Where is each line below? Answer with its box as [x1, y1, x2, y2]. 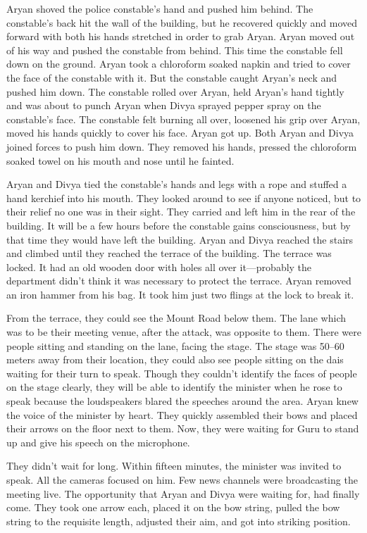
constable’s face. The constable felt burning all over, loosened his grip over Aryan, [6, 111, 361, 126]
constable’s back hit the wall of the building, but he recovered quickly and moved [6, 15, 358, 30]
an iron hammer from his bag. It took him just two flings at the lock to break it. [6, 287, 354, 301]
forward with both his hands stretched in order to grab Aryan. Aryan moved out [6, 29, 355, 44]
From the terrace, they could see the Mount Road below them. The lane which [6, 311, 346, 325]
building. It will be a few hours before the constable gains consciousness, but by [6, 218, 351, 232]
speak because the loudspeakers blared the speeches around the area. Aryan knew [6, 394, 359, 408]
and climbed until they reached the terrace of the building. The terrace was [6, 246, 332, 261]
